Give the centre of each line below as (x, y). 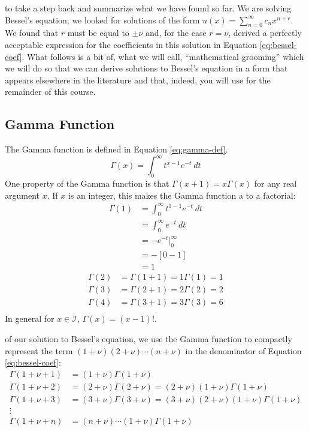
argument (22, 195)
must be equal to (98, 33)
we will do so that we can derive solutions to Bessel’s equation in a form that (146, 68)
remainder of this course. (50, 92)
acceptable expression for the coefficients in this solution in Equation (131, 44)
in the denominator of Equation (243, 350)
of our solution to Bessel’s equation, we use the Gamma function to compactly (149, 339)
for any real (275, 183)
